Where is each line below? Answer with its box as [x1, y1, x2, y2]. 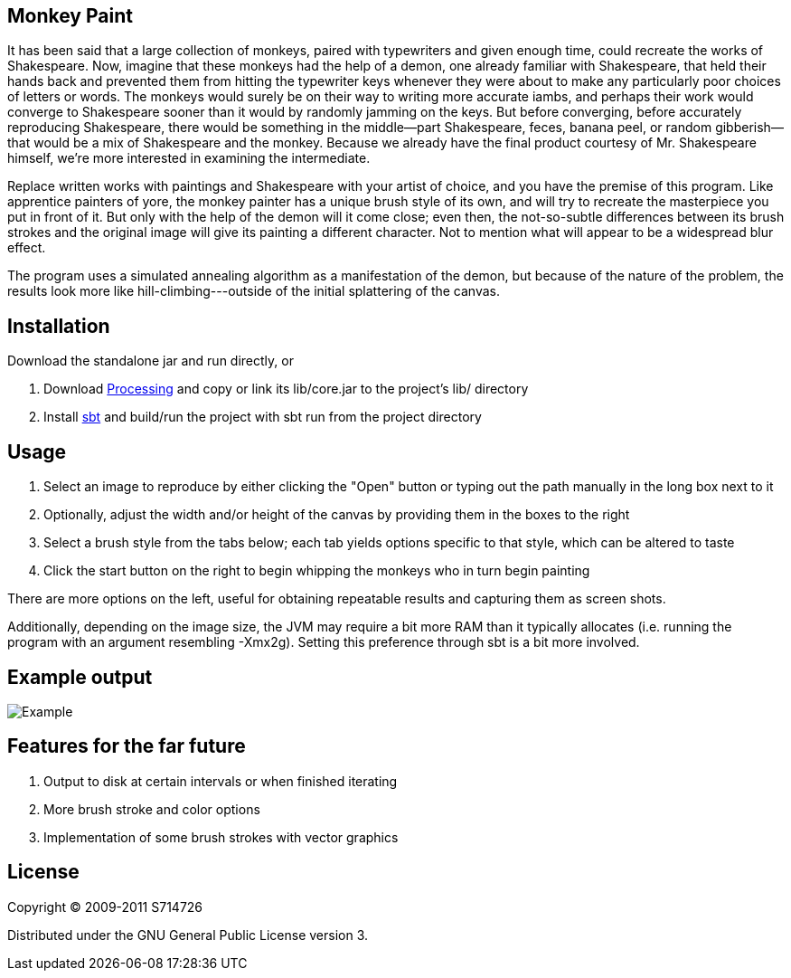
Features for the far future [7, 735, 246, 758]
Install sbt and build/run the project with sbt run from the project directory [43, 409, 482, 425]
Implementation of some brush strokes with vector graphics [43, 829, 399, 845]
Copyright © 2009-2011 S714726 [7, 898, 203, 915]
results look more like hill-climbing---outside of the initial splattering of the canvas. [7, 283, 501, 299]
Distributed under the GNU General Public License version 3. [7, 926, 369, 943]
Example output [7, 665, 153, 688]
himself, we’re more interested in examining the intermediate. [7, 150, 371, 166]
